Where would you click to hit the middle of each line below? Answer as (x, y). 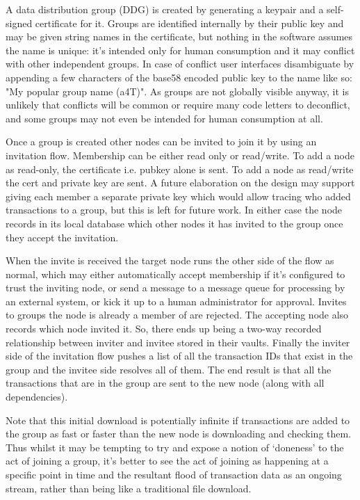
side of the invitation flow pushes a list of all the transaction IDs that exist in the (179, 356)
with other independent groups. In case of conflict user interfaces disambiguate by (180, 64)
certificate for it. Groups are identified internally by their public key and (189, 23)
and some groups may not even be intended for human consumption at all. (164, 118)
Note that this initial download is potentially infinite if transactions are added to (178, 420)
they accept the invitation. (62, 237)
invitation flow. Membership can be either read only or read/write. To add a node (180, 155)
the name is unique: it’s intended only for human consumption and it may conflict (180, 50)
